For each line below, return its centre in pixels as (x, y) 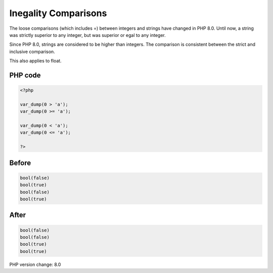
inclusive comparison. (32, 51)
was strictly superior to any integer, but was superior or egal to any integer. (88, 35)
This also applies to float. (35, 61)
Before (20, 163)
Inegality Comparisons (58, 13)
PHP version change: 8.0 (35, 264)
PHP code (25, 75)
